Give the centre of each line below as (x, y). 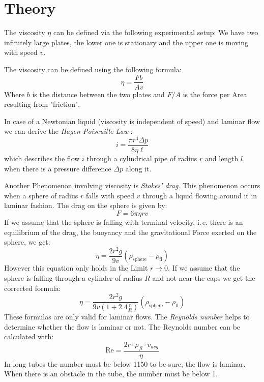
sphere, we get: (27, 242)
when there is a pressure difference (58, 168)
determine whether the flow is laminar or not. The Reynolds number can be (122, 326)
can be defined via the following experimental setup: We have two (156, 32)
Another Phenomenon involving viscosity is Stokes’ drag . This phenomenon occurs (132, 185)
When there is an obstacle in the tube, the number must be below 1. (111, 374)
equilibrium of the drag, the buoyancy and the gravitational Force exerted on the (130, 232)
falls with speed (110, 195)
